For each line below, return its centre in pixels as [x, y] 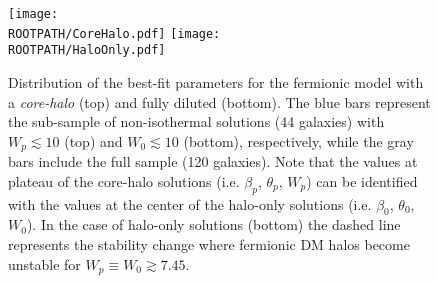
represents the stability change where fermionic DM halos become [209, 243]
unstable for [44, 263]
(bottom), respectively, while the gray [298, 140]
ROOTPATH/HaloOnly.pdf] [87, 50]
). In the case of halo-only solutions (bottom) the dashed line [213, 224]
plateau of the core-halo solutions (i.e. [124, 180]
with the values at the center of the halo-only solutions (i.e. [190, 203]
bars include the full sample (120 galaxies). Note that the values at [213, 161]
